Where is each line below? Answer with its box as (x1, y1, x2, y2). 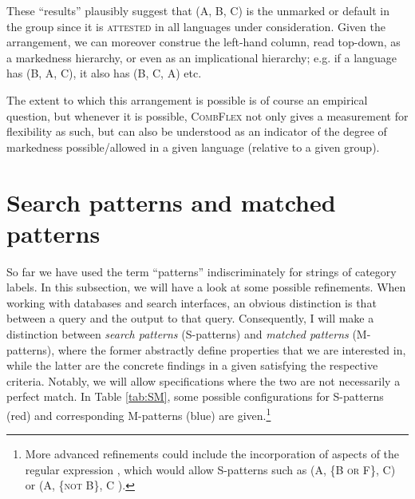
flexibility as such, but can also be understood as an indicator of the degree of (6, 123, 387, 140)
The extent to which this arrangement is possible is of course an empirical (6, 91, 368, 108)
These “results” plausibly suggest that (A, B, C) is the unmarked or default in (6, 2, 389, 18)
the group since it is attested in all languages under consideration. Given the (6, 18, 385, 34)
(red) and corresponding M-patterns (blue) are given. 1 (6, 405, 271, 423)
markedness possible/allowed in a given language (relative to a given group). (6, 138, 380, 155)
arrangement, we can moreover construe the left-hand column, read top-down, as (6, 34, 401, 50)
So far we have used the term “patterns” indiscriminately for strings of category (6, 263, 397, 279)
